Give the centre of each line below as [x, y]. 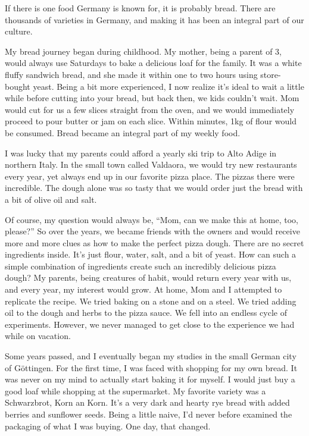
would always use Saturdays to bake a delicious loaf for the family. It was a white [153, 63]
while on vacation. [38, 336]
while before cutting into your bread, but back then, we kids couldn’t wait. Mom [152, 98]
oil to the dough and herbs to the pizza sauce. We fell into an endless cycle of [146, 313]
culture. [19, 31]
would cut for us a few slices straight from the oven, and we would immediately [150, 109]
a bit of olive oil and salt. [51, 199]
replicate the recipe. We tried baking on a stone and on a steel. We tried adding [151, 301]
